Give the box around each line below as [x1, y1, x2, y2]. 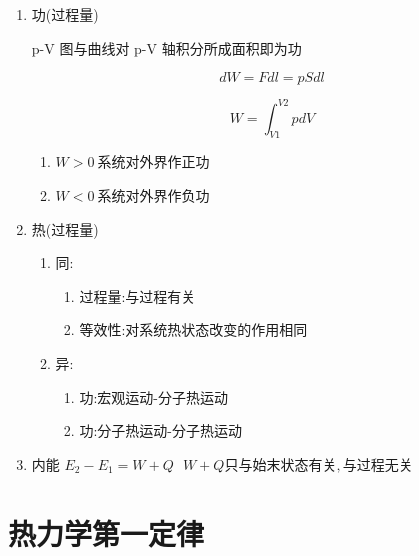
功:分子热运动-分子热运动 [79, 420, 242, 441]
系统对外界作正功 [97, 151, 210, 172]
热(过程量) [31, 218, 99, 239]
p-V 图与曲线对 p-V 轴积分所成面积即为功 [31, 37, 302, 58]
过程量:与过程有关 [79, 285, 196, 306]
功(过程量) [31, 4, 99, 24]
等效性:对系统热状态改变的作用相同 [79, 319, 308, 340]
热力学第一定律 [8, 512, 205, 553]
